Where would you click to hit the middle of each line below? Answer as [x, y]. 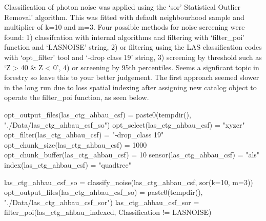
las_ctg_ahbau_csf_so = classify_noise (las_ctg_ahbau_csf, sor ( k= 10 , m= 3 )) [129, 182]
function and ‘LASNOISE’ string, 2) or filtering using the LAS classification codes [133, 47]
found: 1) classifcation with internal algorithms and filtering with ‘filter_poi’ [125, 37]
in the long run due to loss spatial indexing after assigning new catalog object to [130, 87]
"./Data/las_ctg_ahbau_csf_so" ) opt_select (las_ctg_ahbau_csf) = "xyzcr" [125, 124]
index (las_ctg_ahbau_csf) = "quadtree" [68, 164]
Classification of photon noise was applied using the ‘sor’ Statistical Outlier [122, 7]
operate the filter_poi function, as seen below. [77, 97]
